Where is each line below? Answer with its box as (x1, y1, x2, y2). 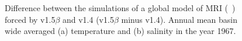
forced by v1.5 (5, 13, 56, 25)
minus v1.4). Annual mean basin (121, 13, 238, 25)
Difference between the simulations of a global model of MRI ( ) (5, 2, 236, 13)
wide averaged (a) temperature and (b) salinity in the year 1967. (5, 25, 236, 37)
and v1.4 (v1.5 (62, 13, 114, 25)
